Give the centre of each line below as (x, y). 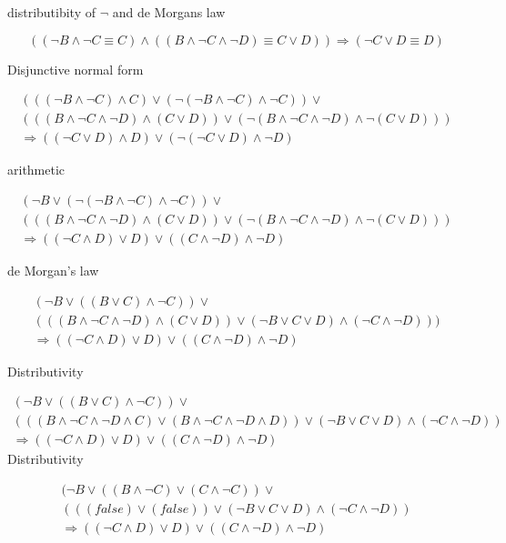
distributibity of (51, 12)
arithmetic (36, 170)
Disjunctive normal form (76, 69)
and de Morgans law (169, 12)
